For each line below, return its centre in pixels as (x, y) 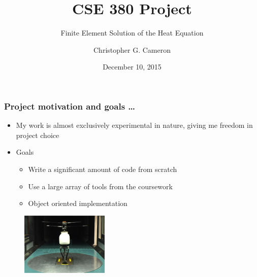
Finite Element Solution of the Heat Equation (132, 33)
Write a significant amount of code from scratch (103, 169)
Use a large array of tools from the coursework (100, 186)
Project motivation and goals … (70, 106)
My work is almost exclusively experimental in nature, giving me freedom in (134, 125)
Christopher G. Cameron (132, 49)
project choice (38, 135)
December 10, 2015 (132, 67)
